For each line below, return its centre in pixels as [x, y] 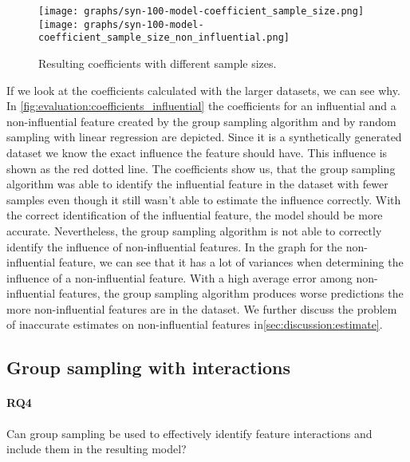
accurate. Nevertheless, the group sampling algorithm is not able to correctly [194, 230]
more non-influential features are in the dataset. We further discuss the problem [202, 308]
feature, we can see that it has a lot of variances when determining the [231, 262]
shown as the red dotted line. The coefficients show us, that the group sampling [201, 168]
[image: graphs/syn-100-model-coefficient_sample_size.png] [201, 11]
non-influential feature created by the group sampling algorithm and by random [201, 121]
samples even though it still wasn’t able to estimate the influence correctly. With [204, 199]
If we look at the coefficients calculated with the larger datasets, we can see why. [203, 90]
